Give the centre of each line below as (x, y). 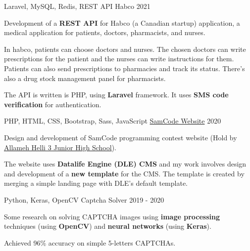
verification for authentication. (53, 104)
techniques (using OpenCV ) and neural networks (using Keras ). (108, 226)
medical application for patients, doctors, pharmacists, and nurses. (105, 32)
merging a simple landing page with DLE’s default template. (96, 183)
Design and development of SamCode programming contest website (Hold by (121, 137)
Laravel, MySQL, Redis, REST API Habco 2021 (77, 6)
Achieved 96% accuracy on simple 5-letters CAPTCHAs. (90, 242)
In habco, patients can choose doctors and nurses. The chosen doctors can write (125, 49)
